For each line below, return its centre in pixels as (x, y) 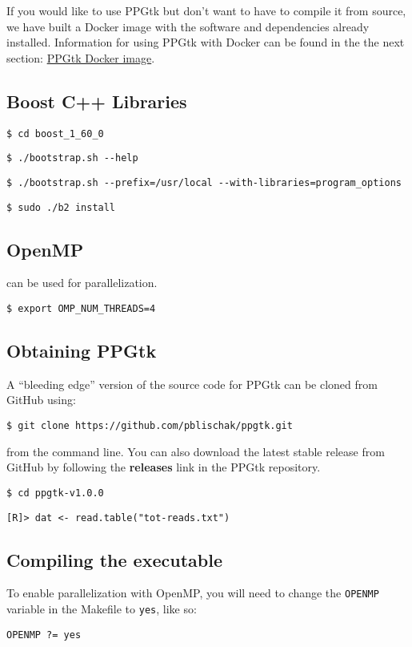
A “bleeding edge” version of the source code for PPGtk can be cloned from (192, 384)
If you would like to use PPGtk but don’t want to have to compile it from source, (206, 10)
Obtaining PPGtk (82, 351)
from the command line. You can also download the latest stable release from (196, 451)
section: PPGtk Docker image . (81, 57)
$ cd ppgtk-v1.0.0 (55, 493)
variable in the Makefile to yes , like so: (102, 609)
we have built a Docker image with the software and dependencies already (188, 26)
